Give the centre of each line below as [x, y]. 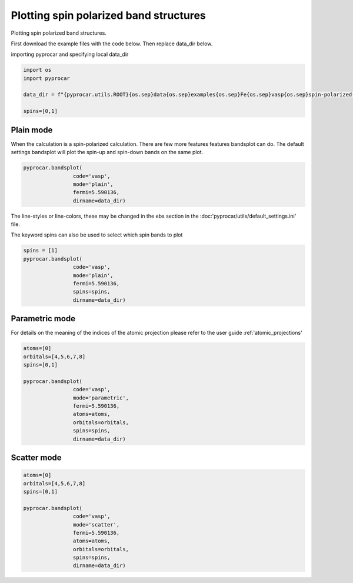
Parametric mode [43, 319]
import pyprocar [47, 78]
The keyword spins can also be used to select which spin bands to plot [97, 235]
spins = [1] [41, 251]
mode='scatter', [96, 524]
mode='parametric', [101, 398]
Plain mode [32, 130]
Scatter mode [36, 457]
